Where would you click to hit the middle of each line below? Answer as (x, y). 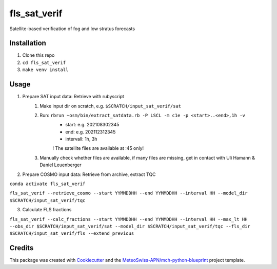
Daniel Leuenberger (61, 165)
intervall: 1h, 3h (81, 139)
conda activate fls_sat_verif (47, 184)
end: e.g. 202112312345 (91, 132)
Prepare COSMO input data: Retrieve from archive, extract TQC (89, 174)
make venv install (45, 70)
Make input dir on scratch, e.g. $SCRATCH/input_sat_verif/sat (111, 106)
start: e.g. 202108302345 (92, 125)
